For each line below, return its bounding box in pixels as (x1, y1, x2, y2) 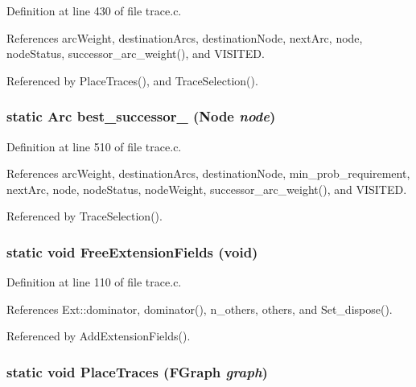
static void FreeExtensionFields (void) (6, 241, 258, 261)
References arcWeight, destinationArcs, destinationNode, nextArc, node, (6, 29, 363, 46)
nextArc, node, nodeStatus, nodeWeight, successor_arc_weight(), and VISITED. (6, 180, 407, 197)
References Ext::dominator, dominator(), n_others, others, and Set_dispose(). (6, 300, 393, 317)
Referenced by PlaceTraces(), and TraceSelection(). (6, 72, 258, 89)
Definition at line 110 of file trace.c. (6, 274, 182, 290)
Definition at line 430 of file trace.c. (6, 2, 182, 19)
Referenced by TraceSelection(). (6, 208, 163, 224)
